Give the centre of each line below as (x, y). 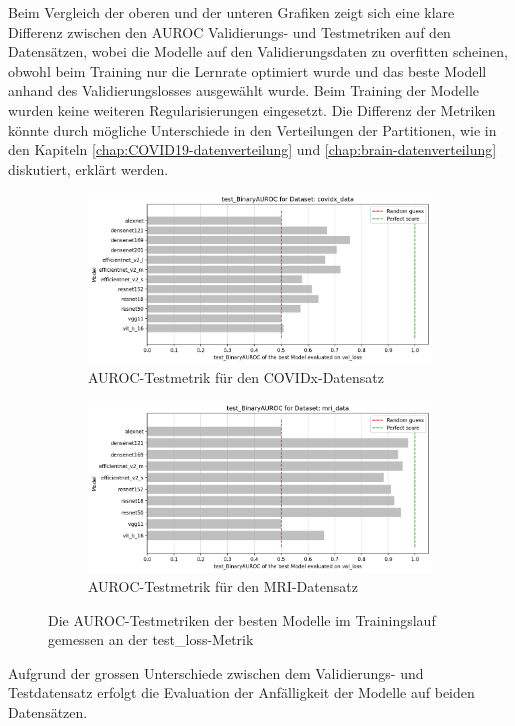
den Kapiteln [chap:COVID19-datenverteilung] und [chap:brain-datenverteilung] (252, 149)
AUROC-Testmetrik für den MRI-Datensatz (223, 586)
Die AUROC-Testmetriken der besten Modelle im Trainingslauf (242, 619)
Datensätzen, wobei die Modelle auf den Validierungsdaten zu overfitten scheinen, (258, 51)
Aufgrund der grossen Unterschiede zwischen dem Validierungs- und (216, 672)
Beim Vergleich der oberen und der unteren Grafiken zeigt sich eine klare (231, 12)
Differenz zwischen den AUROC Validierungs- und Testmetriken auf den (229, 31)
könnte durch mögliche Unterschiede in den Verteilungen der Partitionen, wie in (252, 129)
